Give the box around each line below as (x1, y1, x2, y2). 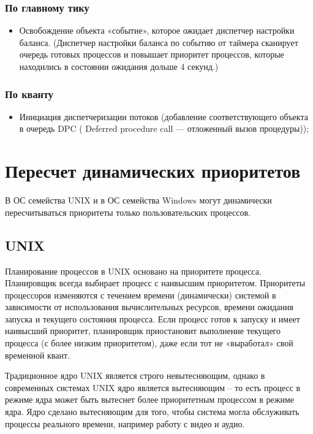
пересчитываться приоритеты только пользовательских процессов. (5, 205, 251, 218)
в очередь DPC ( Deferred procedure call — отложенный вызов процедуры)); (19, 122, 309, 135)
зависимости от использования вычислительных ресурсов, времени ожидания (5, 300, 293, 313)
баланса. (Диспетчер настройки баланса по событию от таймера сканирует (19, 36, 298, 48)
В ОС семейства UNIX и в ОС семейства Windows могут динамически (5, 194, 272, 207)
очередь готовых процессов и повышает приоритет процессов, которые (19, 48, 284, 61)
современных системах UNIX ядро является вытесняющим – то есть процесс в (5, 381, 301, 394)
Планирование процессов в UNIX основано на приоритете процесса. (5, 264, 262, 277)
